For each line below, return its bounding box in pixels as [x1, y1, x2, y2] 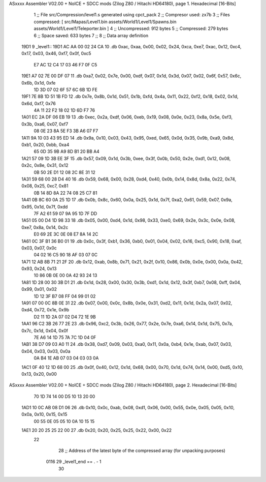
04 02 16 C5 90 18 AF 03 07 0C [33, 252, 98, 258]
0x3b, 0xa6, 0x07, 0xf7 [21, 121, 68, 127]
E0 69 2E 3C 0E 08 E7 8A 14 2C [33, 231, 99, 237]
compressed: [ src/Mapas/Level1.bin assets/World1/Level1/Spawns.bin [33, 19, 177, 25]
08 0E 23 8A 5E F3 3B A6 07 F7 [33, 128, 99, 134]
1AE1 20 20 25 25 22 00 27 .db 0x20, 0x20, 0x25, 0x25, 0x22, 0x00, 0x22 [21, 427, 172, 433]
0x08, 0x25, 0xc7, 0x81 [21, 183, 68, 189]
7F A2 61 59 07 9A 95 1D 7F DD [33, 211, 98, 216]
